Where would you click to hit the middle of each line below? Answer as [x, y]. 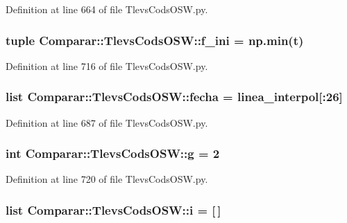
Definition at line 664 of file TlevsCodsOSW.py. [107, 9]
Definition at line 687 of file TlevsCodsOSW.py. [107, 122]
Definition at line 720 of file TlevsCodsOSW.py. [107, 179]
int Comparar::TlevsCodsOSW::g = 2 [113, 153]
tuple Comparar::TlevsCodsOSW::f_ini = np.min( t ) [155, 40]
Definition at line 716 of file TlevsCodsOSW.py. [107, 65]
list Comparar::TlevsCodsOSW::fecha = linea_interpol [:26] [174, 97]
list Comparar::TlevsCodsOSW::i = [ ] [113, 209]
